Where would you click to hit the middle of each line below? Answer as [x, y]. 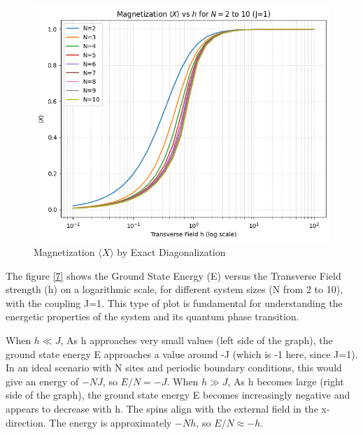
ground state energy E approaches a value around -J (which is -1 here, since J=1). [182, 354]
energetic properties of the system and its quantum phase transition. [152, 316]
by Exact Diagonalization [171, 252]
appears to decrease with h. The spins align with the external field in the [162, 408]
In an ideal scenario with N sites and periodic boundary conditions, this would [174, 368]
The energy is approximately [111, 422]
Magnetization [64, 252]
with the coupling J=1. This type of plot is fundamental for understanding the [174, 302]
